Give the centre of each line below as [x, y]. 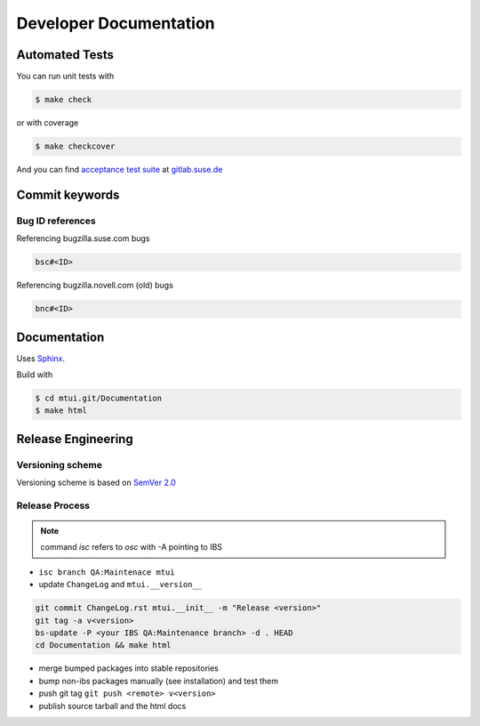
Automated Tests [65, 55]
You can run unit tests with [65, 77]
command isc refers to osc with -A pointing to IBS [131, 547]
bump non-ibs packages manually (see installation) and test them [159, 681]
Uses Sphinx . [41, 358]
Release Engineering [75, 439]
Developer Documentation [116, 23]
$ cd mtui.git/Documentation [99, 398]
